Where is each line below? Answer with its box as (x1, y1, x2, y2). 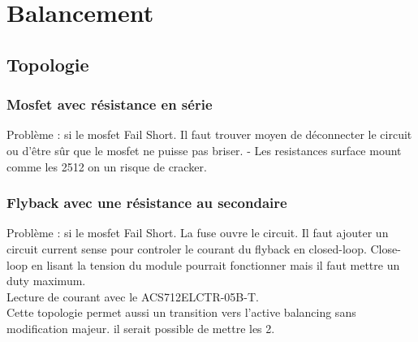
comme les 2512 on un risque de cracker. (6, 158, 207, 175)
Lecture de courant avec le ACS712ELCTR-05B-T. (6, 288, 259, 305)
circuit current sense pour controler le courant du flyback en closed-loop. (6, 240, 367, 257)
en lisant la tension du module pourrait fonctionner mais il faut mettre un (31, 256, 400, 273)
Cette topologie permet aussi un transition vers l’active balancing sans (6, 304, 356, 321)
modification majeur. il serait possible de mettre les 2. (6, 319, 275, 336)
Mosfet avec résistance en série (6, 94, 213, 115)
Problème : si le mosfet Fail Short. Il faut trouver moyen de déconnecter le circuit (6, 126, 412, 143)
